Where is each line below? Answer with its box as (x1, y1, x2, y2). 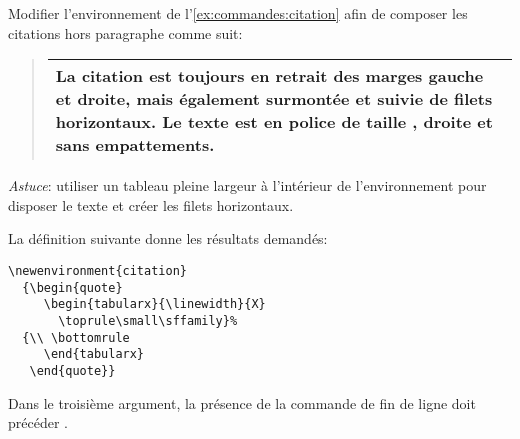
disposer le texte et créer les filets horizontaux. (8, 194, 294, 215)
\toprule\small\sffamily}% (58, 313, 238, 328)
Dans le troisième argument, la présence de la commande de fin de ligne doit (8, 392, 476, 413)
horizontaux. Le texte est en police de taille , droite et (55, 110, 493, 134)
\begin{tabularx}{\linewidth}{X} (43, 297, 266, 312)
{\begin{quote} (22, 280, 123, 295)
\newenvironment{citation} (8, 263, 187, 278)
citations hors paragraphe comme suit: (8, 22, 243, 43)
